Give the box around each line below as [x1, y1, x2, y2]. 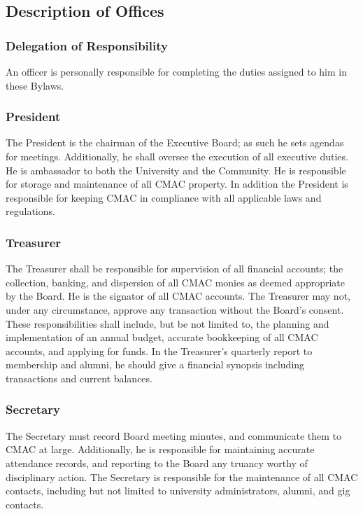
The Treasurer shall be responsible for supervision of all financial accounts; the [6, 261, 343, 276]
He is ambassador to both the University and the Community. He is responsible [6, 162, 346, 177]
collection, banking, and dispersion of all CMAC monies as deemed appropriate [6, 275, 345, 289]
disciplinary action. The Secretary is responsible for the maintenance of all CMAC [6, 469, 358, 484]
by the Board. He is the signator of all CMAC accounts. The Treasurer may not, [6, 289, 350, 303]
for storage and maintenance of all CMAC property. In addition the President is [6, 176, 348, 191]
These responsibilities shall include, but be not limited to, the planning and [6, 316, 329, 331]
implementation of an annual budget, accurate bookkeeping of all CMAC [6, 330, 318, 345]
